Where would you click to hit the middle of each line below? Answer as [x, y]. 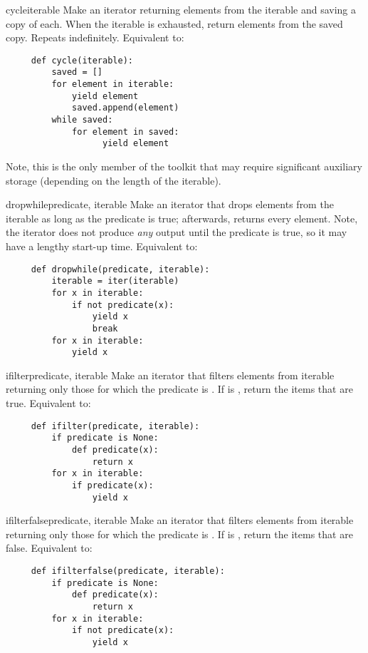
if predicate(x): [113, 485]
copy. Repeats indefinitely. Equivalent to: [95, 37]
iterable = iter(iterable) [115, 281]
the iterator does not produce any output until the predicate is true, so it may [177, 232]
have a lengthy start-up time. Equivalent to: [102, 246]
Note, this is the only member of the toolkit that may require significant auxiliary [184, 166]
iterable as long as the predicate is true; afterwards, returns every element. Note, [182, 218]
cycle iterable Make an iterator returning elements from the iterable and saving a [181, 9]
